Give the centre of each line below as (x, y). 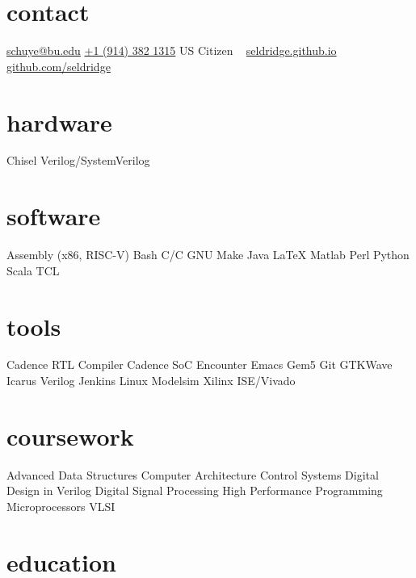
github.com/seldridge (59, 66)
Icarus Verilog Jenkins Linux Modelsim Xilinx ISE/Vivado (151, 381)
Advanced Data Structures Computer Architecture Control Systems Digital (193, 474)
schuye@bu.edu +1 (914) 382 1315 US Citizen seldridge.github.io (172, 50)
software (54, 216)
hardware (59, 121)
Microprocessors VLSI (61, 506)
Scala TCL (33, 270)
